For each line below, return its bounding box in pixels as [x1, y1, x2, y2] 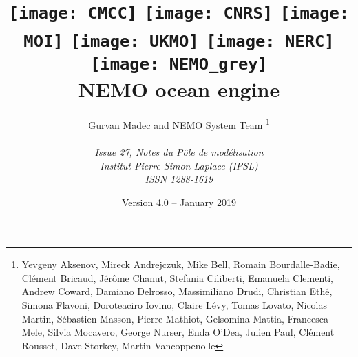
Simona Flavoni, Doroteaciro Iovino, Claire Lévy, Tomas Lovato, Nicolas [21, 298, 328, 312]
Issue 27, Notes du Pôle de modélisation [94, 144, 264, 159]
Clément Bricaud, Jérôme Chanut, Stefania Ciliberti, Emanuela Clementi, [21, 270, 334, 285]
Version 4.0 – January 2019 [121, 194, 237, 209]
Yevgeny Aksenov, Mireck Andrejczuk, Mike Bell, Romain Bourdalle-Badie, [21, 257, 340, 272]
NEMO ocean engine [78, 75, 280, 103]
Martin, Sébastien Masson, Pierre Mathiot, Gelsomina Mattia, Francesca [21, 311, 328, 325]
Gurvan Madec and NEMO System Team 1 [88, 116, 270, 132]
